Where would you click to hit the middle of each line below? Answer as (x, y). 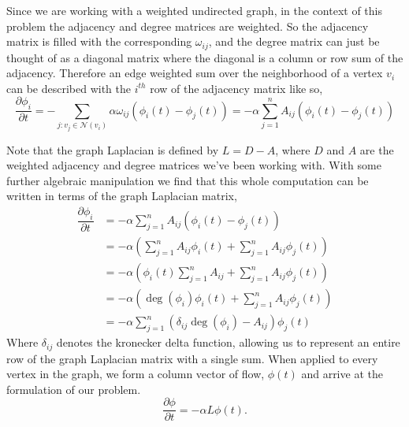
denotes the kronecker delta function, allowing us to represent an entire (228, 342)
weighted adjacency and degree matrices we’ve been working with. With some (194, 165)
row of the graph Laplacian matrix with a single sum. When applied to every (192, 358)
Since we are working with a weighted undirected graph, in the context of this (195, 10)
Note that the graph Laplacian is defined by (113, 149)
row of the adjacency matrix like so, (236, 88)
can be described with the (69, 88)
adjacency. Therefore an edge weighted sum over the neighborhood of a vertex (195, 73)
